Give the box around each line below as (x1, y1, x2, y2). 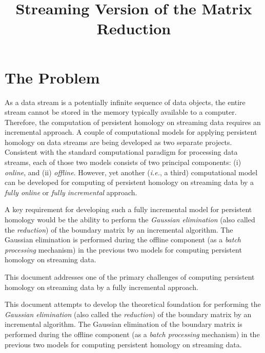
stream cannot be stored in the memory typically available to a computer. (5, 107, 237, 117)
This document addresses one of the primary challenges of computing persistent (5, 272, 255, 282)
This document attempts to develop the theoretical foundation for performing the (5, 299, 261, 309)
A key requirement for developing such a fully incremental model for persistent (5, 204, 252, 215)
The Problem (5, 67, 100, 88)
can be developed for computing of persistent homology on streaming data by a (5, 177, 254, 188)
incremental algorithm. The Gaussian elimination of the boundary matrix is (5, 319, 242, 329)
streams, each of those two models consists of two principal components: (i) (5, 157, 241, 168)
